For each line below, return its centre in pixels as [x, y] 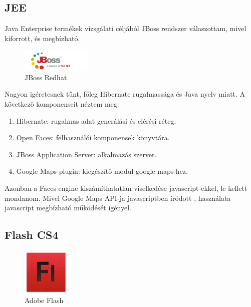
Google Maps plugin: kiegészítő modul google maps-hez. [102, 171]
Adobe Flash [44, 300]
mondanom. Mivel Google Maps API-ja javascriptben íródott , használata [118, 198]
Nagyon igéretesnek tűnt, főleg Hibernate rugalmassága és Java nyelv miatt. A [125, 94]
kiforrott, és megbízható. [42, 38]
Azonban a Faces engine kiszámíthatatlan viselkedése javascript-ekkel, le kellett [126, 188]
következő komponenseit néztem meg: [62, 104]
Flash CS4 [32, 235]
